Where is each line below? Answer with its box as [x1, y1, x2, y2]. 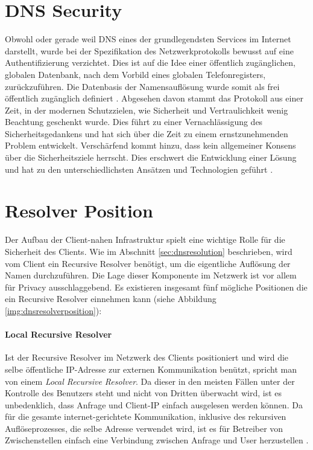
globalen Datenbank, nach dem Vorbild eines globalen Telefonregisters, [5, 68, 266, 80]
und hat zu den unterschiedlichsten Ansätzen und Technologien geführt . [5, 162, 273, 175]
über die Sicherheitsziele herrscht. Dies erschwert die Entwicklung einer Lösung [5, 151, 297, 164]
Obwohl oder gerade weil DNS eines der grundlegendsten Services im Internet [5, 33, 291, 45]
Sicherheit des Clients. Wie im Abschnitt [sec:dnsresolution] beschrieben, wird [5, 245, 292, 257]
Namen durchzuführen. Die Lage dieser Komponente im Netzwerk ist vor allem [5, 269, 297, 281]
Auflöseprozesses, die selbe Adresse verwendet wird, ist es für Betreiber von [5, 422, 283, 434]
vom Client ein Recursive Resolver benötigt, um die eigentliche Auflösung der [5, 257, 291, 269]
